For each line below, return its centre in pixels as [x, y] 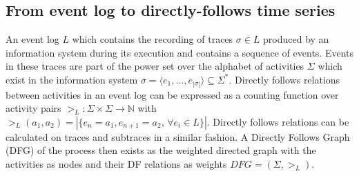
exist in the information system [72, 79]
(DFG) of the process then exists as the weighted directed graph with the [161, 150]
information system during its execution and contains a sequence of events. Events [180, 52]
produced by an [296, 39]
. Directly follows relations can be [278, 121]
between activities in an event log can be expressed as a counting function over [172, 94]
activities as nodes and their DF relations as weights [116, 163]
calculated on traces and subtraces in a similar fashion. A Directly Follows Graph [178, 136]
